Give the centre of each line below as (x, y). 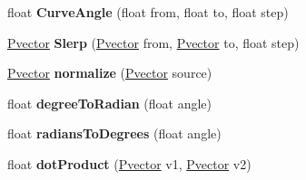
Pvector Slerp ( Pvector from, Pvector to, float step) (153, 42)
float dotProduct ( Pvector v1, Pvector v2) (129, 163)
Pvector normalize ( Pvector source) (110, 73)
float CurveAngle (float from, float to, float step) (148, 12)
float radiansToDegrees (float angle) (114, 133)
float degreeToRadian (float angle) (110, 103)
